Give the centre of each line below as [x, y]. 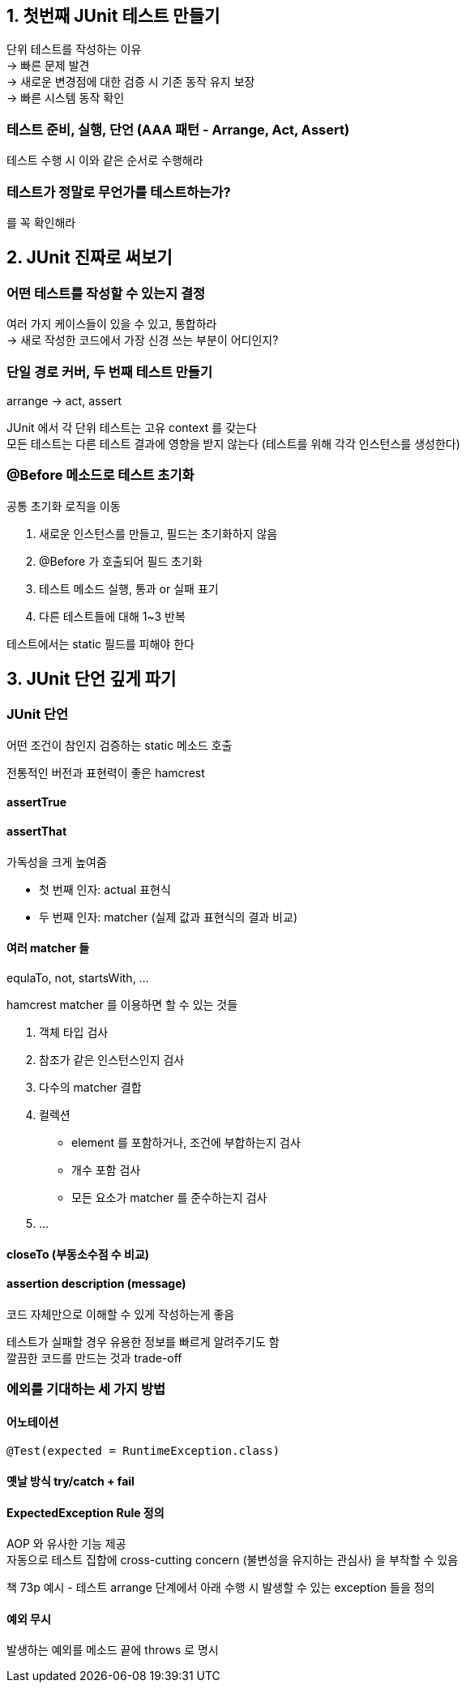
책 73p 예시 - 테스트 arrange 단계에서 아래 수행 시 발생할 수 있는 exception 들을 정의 [221, 1588]
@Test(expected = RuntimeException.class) [143, 1451]
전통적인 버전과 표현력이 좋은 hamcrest [106, 772]
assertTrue [37, 802]
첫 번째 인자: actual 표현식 [105, 889]
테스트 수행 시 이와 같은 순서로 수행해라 [105, 160]
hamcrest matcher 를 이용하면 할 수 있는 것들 [122, 1004]
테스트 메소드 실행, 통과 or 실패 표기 [129, 588]
